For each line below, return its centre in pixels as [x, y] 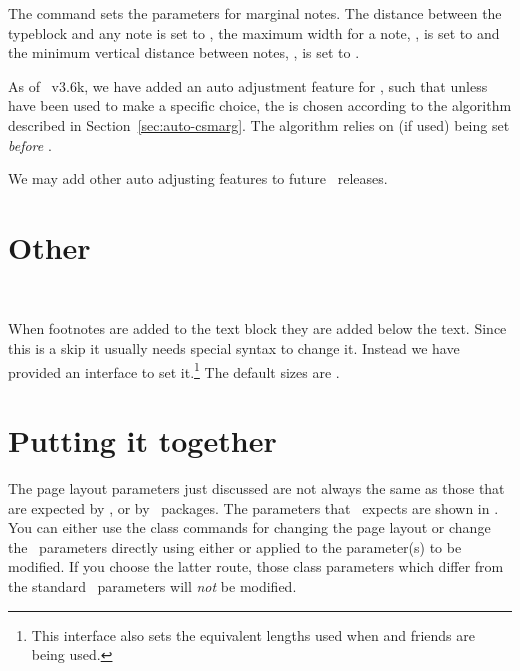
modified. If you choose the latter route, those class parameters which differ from [256, 566]
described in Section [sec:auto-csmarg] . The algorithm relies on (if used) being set [259, 124]
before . [30, 144]
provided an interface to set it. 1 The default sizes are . [174, 370]
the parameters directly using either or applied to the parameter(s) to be [235, 546]
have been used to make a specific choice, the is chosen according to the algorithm [260, 105]
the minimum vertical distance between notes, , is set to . [184, 52]
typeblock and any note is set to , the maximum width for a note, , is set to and [254, 32]
